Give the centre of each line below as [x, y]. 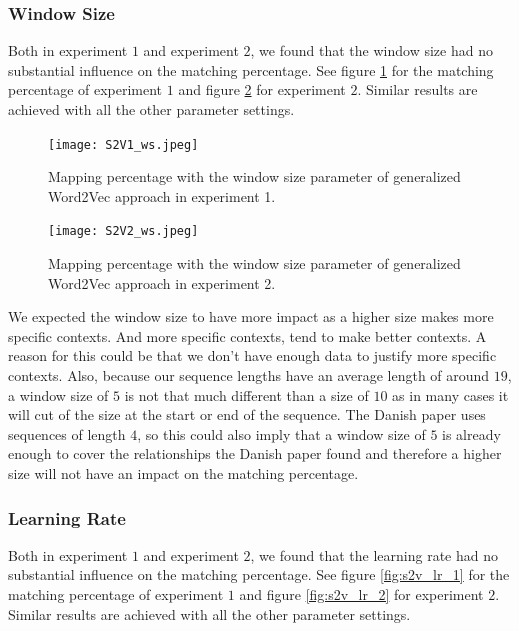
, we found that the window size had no [371, 50]
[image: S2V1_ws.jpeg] [123, 144]
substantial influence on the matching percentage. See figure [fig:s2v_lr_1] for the [259, 574]
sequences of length [67, 433]
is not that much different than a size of [246, 394]
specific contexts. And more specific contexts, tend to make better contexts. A [247, 335]
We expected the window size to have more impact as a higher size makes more [251, 316]
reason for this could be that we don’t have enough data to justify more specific [252, 355]
